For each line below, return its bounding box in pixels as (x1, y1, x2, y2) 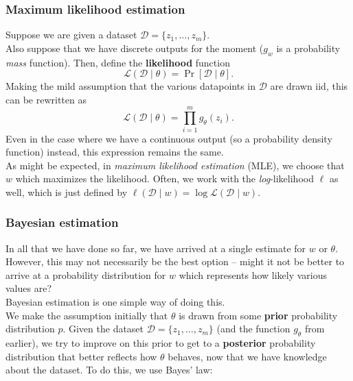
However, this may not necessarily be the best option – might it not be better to (5, 254, 345, 269)
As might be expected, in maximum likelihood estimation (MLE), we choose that (5, 158, 345, 172)
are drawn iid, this (270, 79, 348, 93)
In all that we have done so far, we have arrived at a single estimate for (5, 241, 306, 255)
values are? (5, 281, 52, 295)
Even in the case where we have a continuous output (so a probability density (5, 131, 332, 145)
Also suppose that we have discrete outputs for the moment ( (5, 40, 264, 55)
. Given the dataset (62, 321, 144, 336)
